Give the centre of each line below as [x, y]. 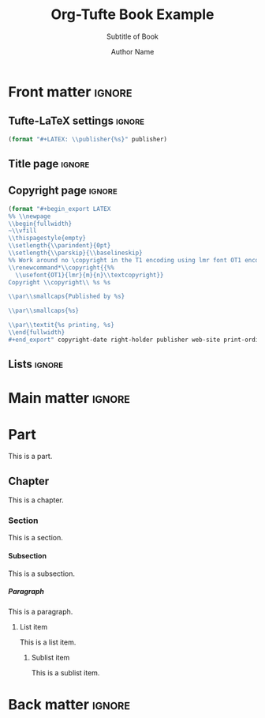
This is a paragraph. [41, 611]
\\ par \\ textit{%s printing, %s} [61, 325]
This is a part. [30, 457]
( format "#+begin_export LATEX [60, 209]
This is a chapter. [36, 500]
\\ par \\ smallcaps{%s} [44, 311]
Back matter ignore [69, 704]
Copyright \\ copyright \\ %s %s [60, 282]
